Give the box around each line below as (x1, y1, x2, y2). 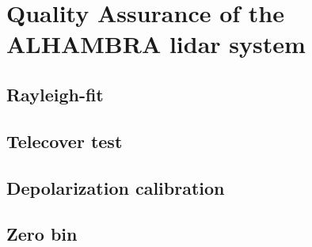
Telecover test (6, 128, 123, 153)
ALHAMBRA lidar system (6, 28, 306, 60)
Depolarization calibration (6, 175, 225, 199)
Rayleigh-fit (6, 82, 104, 106)
